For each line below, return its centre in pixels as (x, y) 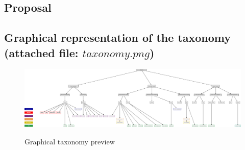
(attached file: (41, 52)
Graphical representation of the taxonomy (118, 37)
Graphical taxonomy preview (70, 141)
